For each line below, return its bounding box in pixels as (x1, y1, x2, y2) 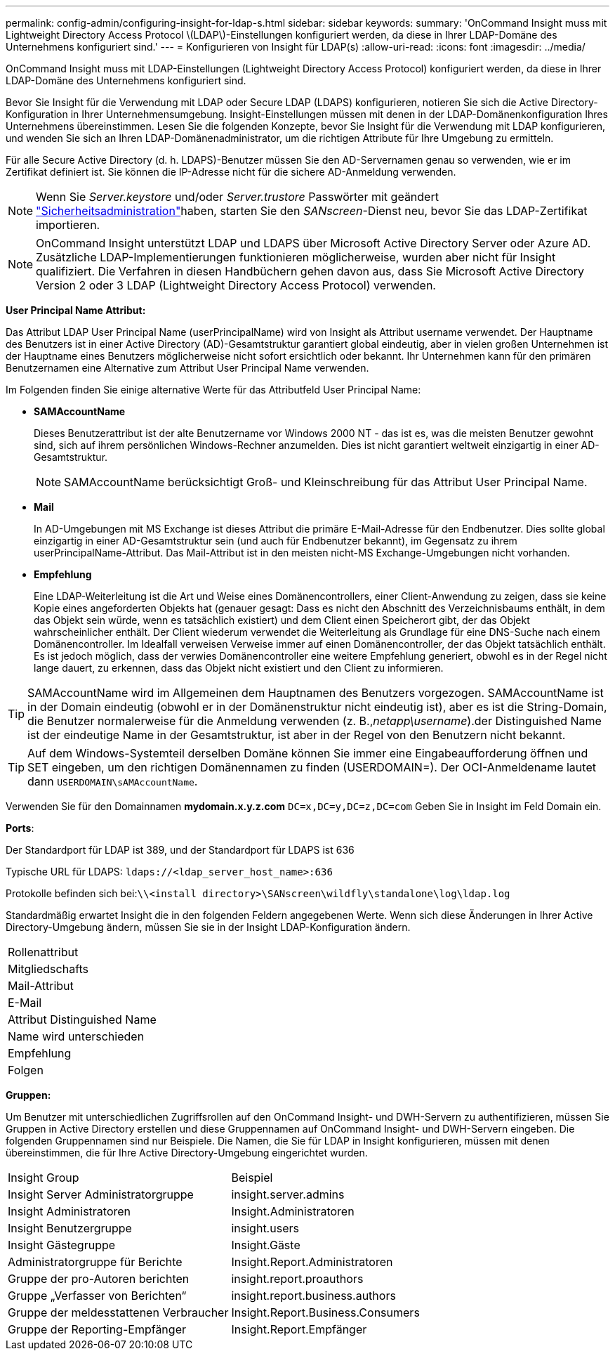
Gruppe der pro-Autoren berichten (8, 1272, 190, 1286)
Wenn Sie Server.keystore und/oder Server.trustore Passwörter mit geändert (36, 190, 439, 204)
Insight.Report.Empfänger (231, 1322, 367, 1336)
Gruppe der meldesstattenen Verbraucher (8, 1305, 229, 1319)
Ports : (6, 822, 34, 834)
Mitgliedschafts (8, 962, 89, 976)
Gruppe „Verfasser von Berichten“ (8, 1289, 187, 1303)
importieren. (36, 218, 100, 232)
